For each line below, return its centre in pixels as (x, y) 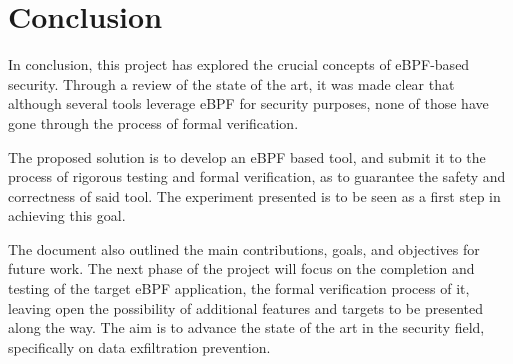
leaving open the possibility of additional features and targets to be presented (245, 307)
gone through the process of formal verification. (153, 122)
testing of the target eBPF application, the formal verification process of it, (239, 288)
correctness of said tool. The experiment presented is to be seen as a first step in (254, 195)
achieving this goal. (67, 215)
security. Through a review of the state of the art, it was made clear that (231, 83)
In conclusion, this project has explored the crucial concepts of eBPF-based (239, 64)
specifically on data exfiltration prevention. (139, 346)
